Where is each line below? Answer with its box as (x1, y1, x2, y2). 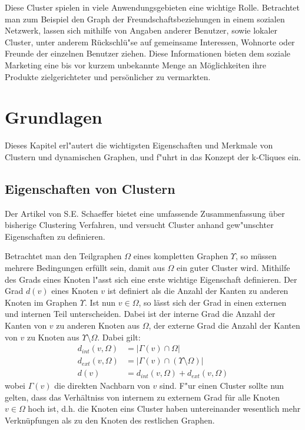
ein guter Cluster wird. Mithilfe (177, 262, 290, 274)
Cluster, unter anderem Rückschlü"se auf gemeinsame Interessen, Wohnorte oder (5, 35, 295, 48)
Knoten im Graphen (5, 296, 78, 308)
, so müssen (236, 250, 277, 262)
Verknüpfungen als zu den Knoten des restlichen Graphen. (5, 414, 215, 426)
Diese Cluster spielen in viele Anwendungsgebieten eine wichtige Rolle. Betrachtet (5, 1, 300, 13)
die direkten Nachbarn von (54, 379, 150, 392)
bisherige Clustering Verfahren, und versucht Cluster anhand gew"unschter (5, 219, 274, 231)
